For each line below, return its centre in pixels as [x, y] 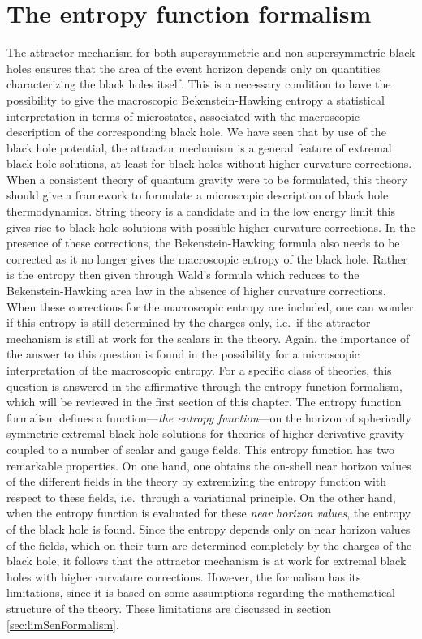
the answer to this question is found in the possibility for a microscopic [183, 354]
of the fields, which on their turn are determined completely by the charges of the [209, 545]
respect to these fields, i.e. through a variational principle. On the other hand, [201, 497]
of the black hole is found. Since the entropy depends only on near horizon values [209, 528]
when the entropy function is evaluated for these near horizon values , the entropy [209, 513]
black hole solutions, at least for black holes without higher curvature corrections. [209, 163]
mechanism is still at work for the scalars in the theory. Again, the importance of [208, 338]
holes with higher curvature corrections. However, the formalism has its [184, 576]
